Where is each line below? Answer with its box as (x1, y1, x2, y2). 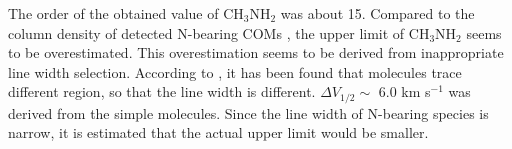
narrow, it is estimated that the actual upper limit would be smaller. (8, 122, 429, 143)
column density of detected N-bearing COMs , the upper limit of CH (8, 22, 430, 43)
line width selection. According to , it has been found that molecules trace (8, 61, 462, 82)
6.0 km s (378, 81, 431, 102)
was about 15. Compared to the (280, 3, 475, 23)
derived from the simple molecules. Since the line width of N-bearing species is (8, 102, 489, 123)
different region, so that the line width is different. (8, 81, 316, 102)
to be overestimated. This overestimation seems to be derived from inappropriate (8, 42, 504, 63)
